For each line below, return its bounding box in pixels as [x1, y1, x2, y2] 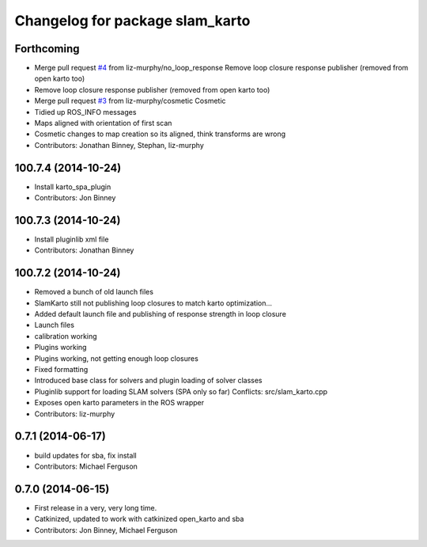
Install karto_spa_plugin [34, 182, 111, 192]
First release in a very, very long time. [34, 503, 157, 512]
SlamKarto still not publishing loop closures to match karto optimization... [34, 298, 273, 308]
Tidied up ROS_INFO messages [34, 107, 137, 116]
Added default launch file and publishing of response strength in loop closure [34, 310, 286, 319]
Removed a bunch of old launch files [34, 287, 154, 297]
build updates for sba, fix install [34, 450, 138, 460]
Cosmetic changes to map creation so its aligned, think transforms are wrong [34, 129, 286, 139]
